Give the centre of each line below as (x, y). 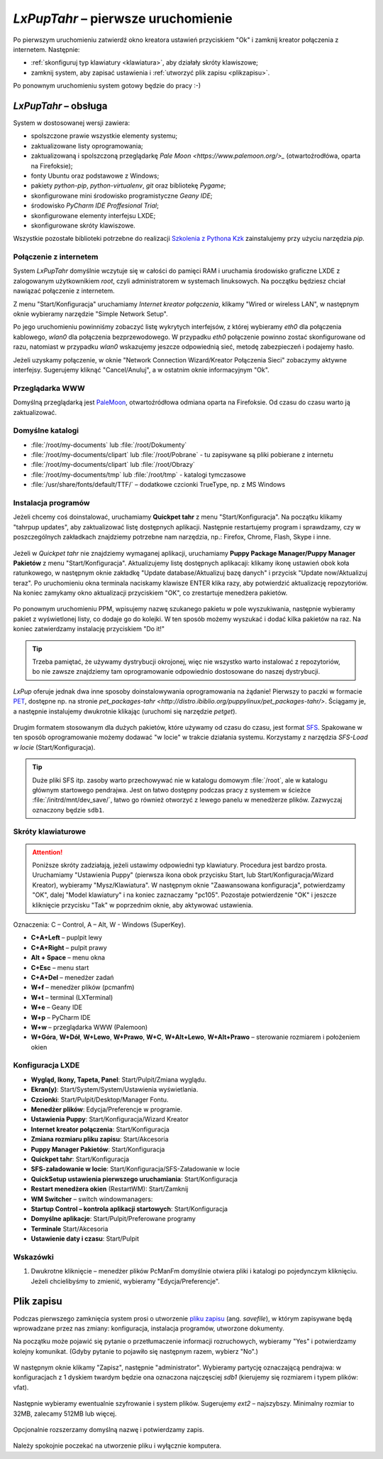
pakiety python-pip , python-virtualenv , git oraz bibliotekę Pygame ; (128, 185)
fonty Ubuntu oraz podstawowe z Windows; (95, 176)
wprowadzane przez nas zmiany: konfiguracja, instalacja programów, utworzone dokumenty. (149, 1328)
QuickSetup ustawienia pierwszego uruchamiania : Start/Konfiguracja (134, 1179)
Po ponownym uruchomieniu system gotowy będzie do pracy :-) (107, 86)
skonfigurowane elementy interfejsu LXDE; (93, 215)
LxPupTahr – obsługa (60, 106)
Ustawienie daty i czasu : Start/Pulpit (85, 1239)
